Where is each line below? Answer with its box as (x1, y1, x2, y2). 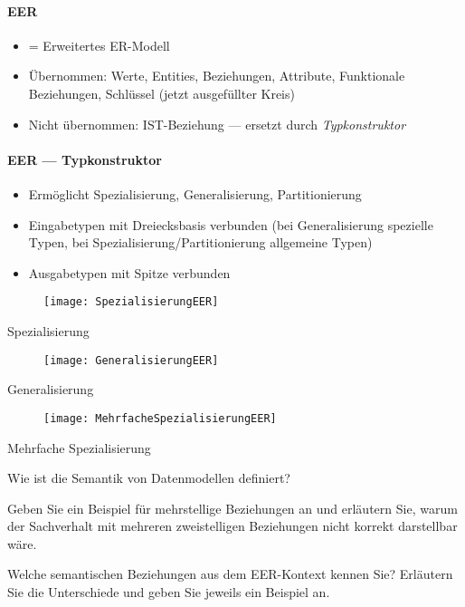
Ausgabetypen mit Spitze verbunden (28, 263, 231, 282)
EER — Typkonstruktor (7, 149, 162, 169)
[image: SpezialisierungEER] (43, 295, 219, 309)
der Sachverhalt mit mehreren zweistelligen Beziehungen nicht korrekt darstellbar (7, 516, 458, 535)
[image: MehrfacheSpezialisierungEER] (43, 411, 277, 425)
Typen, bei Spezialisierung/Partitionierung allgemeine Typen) (28, 233, 373, 252)
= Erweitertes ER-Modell (28, 35, 170, 54)
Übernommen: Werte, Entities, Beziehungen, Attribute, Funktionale (28, 66, 405, 85)
